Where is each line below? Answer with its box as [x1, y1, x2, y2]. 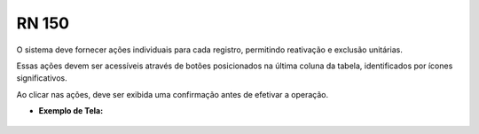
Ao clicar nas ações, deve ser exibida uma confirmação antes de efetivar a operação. [16, 89, 329, 99]
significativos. [16, 73, 67, 83]
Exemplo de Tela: [38, 106, 104, 116]
